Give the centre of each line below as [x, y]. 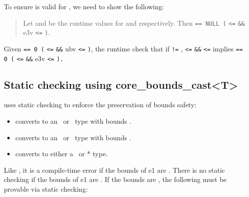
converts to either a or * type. [61, 154]
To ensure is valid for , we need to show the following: [84, 6]
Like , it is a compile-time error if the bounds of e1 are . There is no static [115, 170]
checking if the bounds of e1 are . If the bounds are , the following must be [115, 179]
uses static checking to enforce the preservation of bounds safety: [100, 105]
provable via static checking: [46, 189]
